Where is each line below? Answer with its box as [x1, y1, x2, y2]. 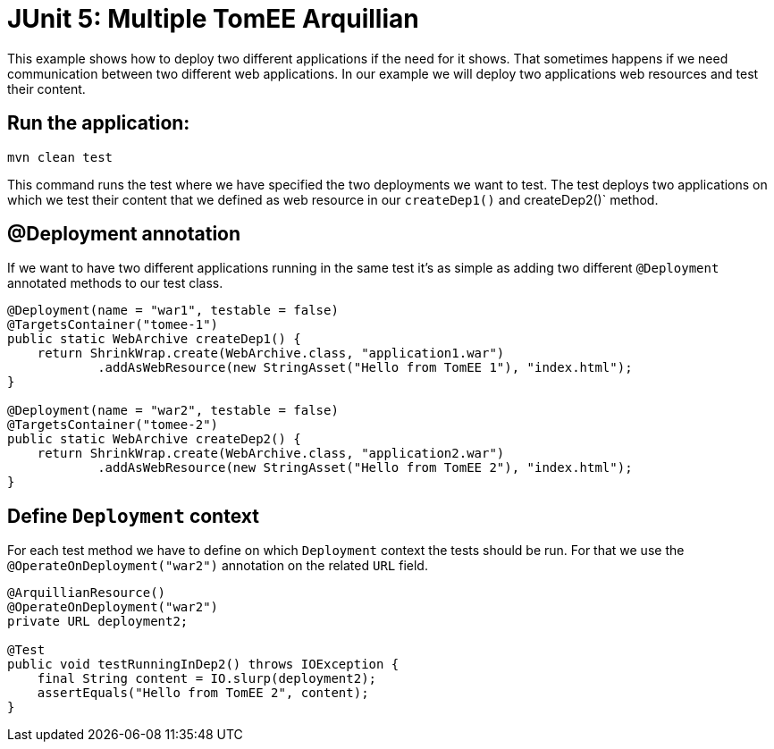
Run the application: [7, 112, 190, 135]
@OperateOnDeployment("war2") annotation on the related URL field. [7, 558, 428, 574]
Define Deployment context [7, 504, 259, 527]
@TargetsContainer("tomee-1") [7, 317, 219, 332]
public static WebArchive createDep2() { [7, 432, 301, 447]
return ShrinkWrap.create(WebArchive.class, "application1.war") [37, 346, 505, 361]
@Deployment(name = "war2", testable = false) [7, 403, 339, 418]
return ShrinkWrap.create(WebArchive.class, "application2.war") [37, 446, 505, 461]
